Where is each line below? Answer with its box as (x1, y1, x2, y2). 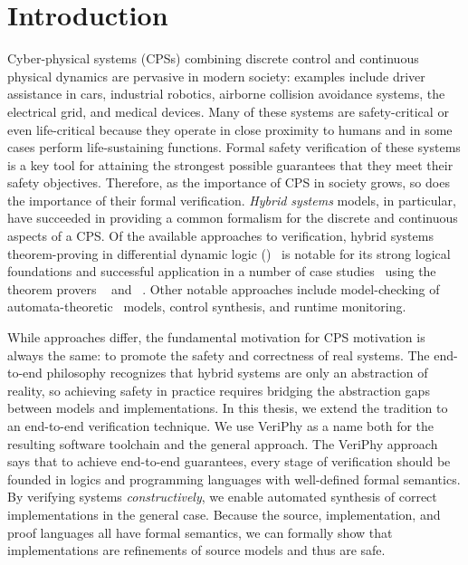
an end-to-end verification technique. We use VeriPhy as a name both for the (7, 417, 435, 435)
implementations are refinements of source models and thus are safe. (7, 541, 386, 560)
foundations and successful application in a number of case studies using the (7, 262, 436, 281)
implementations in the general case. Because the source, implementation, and (7, 504, 441, 523)
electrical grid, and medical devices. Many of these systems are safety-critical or (7, 101, 449, 120)
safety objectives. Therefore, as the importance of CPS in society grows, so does (7, 173, 450, 192)
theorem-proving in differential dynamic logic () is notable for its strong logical (7, 244, 451, 263)
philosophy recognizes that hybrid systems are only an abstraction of (46, 363, 428, 382)
